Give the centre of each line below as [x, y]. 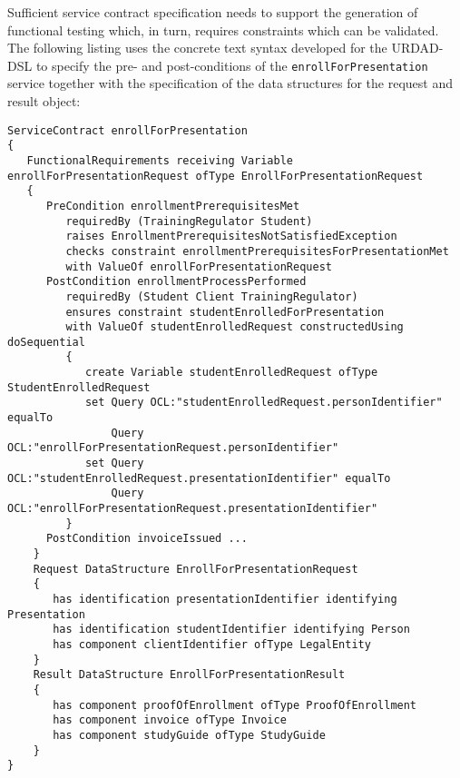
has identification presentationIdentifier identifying [225, 599]
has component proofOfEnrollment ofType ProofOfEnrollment [235, 705]
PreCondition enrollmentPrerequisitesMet [173, 206]
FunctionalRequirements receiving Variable [160, 160]
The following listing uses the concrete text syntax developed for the [197, 48]
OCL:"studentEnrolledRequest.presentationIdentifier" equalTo [199, 478]
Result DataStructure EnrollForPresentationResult [189, 675]
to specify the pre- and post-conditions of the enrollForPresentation [232, 65]
